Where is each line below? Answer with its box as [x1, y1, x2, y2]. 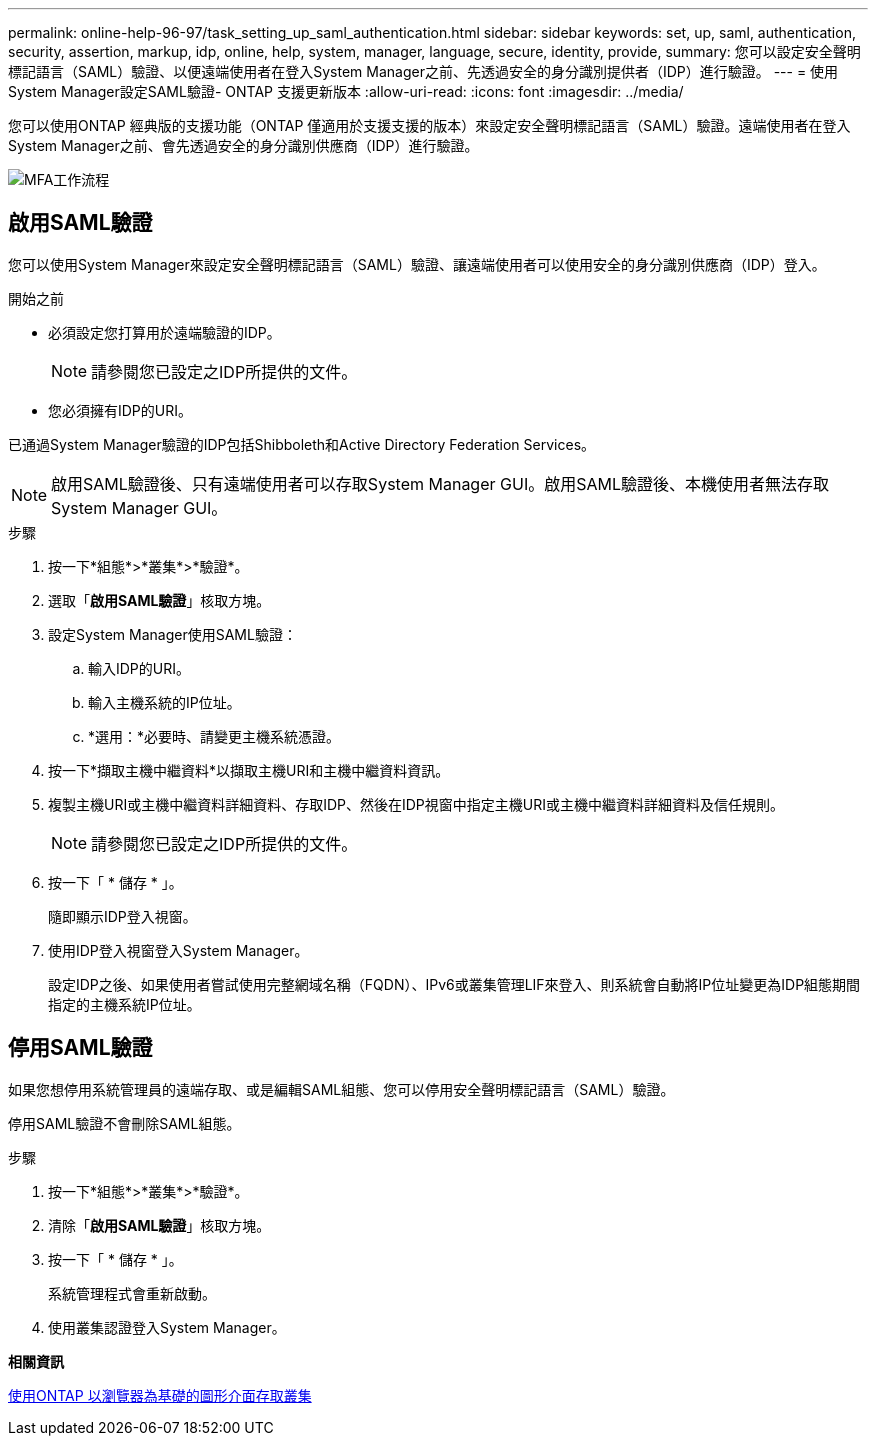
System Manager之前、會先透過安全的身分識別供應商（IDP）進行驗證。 [8, 137, 479, 154]
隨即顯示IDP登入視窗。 [48, 907, 197, 925]
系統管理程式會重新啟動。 [48, 1284, 216, 1302]
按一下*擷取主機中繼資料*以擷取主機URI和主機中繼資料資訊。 [48, 761, 450, 779]
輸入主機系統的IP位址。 [88, 693, 241, 711]
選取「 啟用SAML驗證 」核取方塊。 [48, 591, 271, 609]
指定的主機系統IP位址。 [48, 995, 201, 1013]
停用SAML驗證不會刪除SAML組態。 [8, 1114, 241, 1132]
